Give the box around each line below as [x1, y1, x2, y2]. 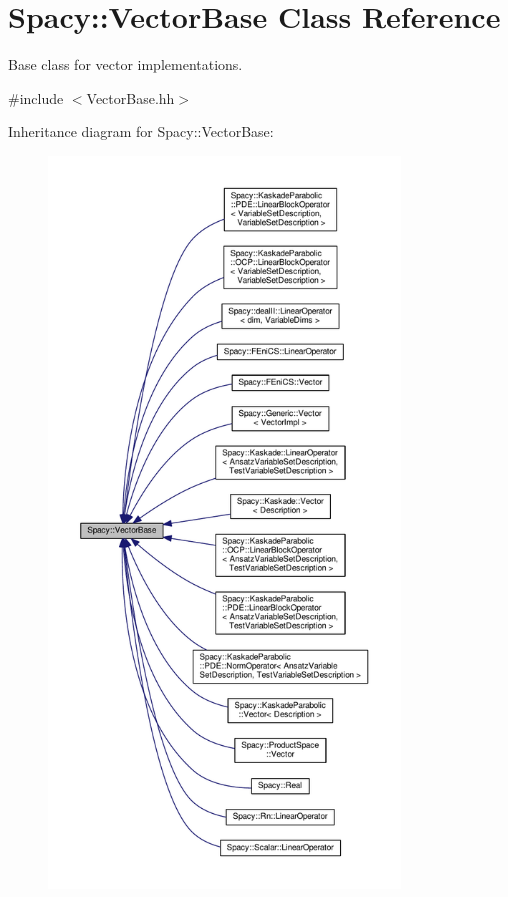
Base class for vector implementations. [8, 54, 243, 75]
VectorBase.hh [86, 87, 175, 108]
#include [8, 87, 64, 108]
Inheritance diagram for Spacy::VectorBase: [8, 121, 274, 142]
